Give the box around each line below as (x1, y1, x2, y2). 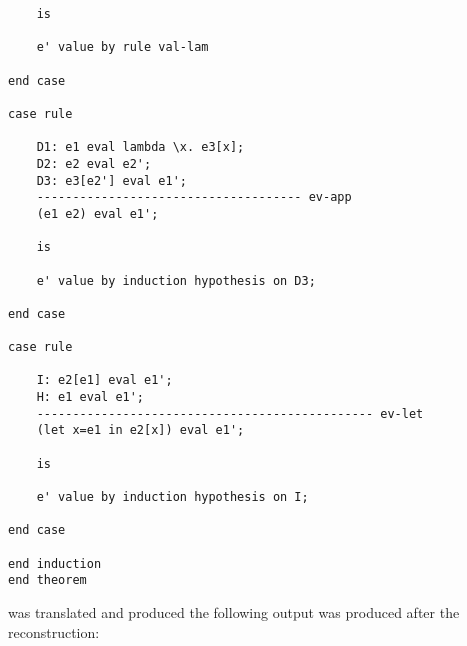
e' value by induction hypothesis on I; (36, 490, 309, 505)
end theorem (8, 573, 87, 588)
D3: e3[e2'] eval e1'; (36, 173, 187, 188)
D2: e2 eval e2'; (36, 156, 152, 171)
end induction (8, 556, 102, 571)
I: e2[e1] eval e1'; (36, 373, 173, 388)
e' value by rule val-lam (36, 40, 209, 55)
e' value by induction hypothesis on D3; (36, 273, 316, 288)
